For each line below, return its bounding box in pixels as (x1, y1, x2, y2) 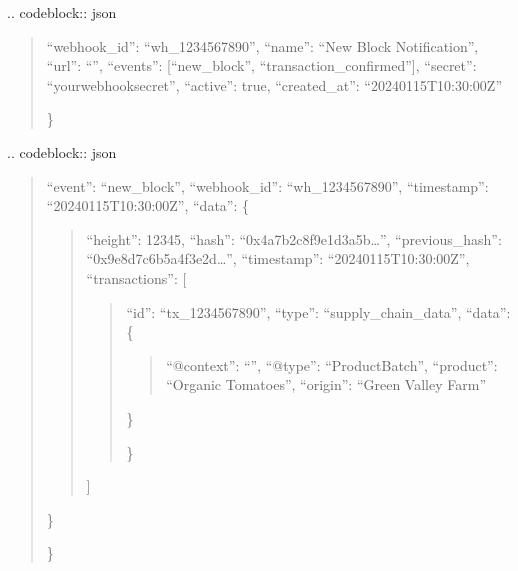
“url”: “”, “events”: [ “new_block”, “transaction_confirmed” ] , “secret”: (46, 55, 477, 76)
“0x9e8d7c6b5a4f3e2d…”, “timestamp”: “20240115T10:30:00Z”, (86, 248, 470, 269)
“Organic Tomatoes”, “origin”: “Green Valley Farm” (166, 374, 486, 395)
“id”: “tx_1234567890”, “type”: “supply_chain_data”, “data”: (126, 301, 511, 322)
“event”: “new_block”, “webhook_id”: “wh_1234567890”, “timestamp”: (46, 175, 489, 196)
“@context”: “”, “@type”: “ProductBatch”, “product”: (166, 354, 498, 375)
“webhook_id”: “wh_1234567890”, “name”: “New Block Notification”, (46, 35, 479, 56)
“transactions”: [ (86, 267, 187, 288)
